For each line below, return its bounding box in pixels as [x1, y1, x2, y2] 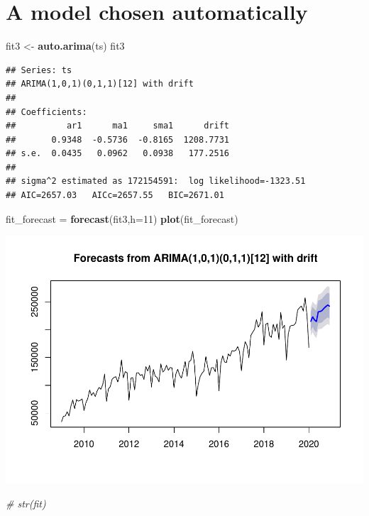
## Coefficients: [6, 106, 87, 117]
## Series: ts [6, 65, 72, 75]
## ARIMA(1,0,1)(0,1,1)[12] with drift [6, 79, 194, 89]
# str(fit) [6, 495, 46, 510]
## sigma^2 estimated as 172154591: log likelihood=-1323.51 [6, 176, 306, 187]
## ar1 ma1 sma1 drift [6, 121, 229, 131]
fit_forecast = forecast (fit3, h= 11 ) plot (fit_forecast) [6, 211, 238, 226]
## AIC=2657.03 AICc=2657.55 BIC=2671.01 [6, 190, 224, 201]
